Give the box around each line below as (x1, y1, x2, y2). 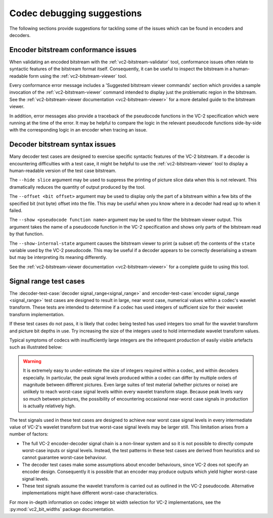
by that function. (9, 231, 44, 237)
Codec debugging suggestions (9, 8, 142, 19)
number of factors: (9, 431, 49, 437)
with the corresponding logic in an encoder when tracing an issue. (9, 127, 148, 133)
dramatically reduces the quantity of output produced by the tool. (9, 184, 146, 190)
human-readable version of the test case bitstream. (9, 167, 116, 174)
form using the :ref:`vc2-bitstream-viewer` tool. (28, 73, 127, 79)
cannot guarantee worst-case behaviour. (22, 454, 107, 460)
